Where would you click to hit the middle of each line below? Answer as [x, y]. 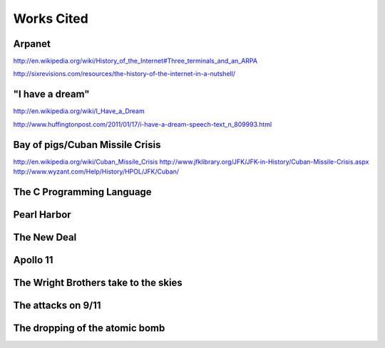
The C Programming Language [83, 192]
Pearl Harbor [42, 215]
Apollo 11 [33, 260]
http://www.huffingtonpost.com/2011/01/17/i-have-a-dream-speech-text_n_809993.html [143, 124]
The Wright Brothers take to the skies [98, 282]
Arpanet [32, 44]
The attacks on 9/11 [57, 305]
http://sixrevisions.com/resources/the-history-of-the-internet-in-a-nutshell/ [124, 74]
